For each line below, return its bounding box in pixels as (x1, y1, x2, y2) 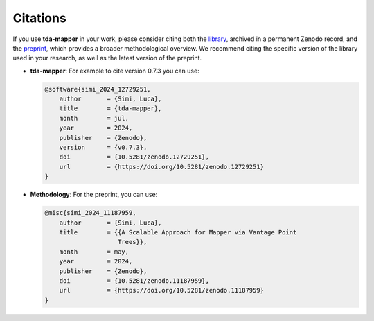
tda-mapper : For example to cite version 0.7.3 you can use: (30, 67, 200, 75)
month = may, (59, 248, 130, 256)
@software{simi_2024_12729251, (44, 85, 152, 93)
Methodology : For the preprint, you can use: (30, 191, 158, 199)
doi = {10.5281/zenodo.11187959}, (59, 277, 209, 284)
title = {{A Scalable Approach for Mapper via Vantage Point (59, 228, 297, 236)
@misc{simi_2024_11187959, (44, 209, 136, 217)
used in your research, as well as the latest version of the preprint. (12, 54, 202, 62)
